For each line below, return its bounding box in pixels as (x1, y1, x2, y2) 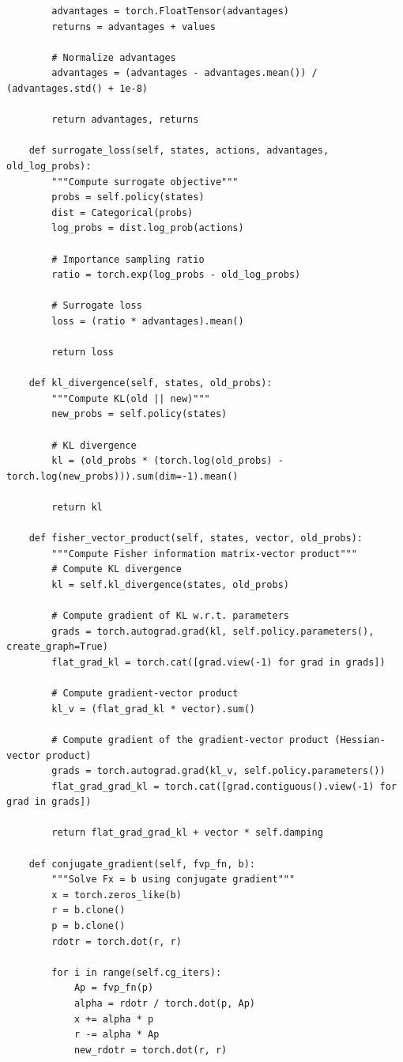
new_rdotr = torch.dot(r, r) (73, 1044, 228, 1056)
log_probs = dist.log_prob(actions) (51, 222, 244, 234)
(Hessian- (334, 734, 386, 745)
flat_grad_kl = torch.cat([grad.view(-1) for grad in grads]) (51, 656, 386, 668)
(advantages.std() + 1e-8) (6, 82, 148, 94)
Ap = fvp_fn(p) (73, 982, 154, 994)
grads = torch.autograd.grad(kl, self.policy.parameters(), (51, 625, 375, 637)
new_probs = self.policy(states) (51, 408, 228, 420)
